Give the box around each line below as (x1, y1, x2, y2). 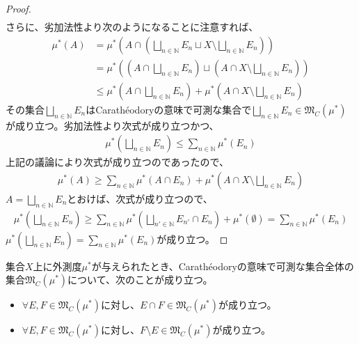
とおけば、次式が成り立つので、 (67, 191, 213, 205)
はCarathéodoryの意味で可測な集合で (86, 102, 252, 116)
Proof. (6, 1, 31, 15)
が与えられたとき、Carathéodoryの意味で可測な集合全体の (91, 258, 354, 273)
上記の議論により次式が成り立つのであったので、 (6, 155, 230, 169)
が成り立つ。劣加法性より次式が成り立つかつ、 (6, 118, 219, 132)
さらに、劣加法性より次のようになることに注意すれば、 (6, 19, 259, 34)
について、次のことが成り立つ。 (67, 272, 213, 287)
